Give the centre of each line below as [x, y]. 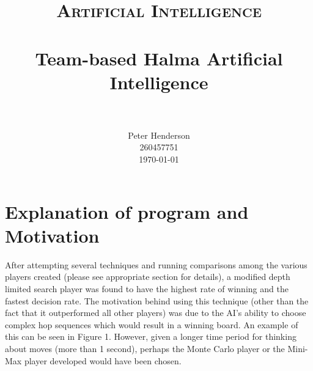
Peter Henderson [159, 135]
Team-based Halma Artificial [159, 58]
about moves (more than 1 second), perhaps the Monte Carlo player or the [145, 348]
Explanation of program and [127, 211]
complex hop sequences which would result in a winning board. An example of [152, 324]
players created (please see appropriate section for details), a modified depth [148, 277]
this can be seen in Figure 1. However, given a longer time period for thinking [151, 336]
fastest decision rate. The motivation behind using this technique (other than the [157, 300]
